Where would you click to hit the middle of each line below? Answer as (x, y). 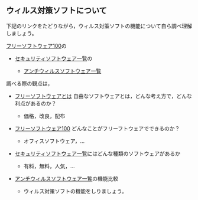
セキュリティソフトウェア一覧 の (53, 58)
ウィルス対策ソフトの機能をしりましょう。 (75, 191)
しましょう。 (22, 33)
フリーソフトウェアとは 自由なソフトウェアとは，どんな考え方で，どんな (103, 96)
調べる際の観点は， (30, 83)
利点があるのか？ (35, 103)
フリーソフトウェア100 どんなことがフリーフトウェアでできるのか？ (97, 128)
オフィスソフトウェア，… (54, 141)
